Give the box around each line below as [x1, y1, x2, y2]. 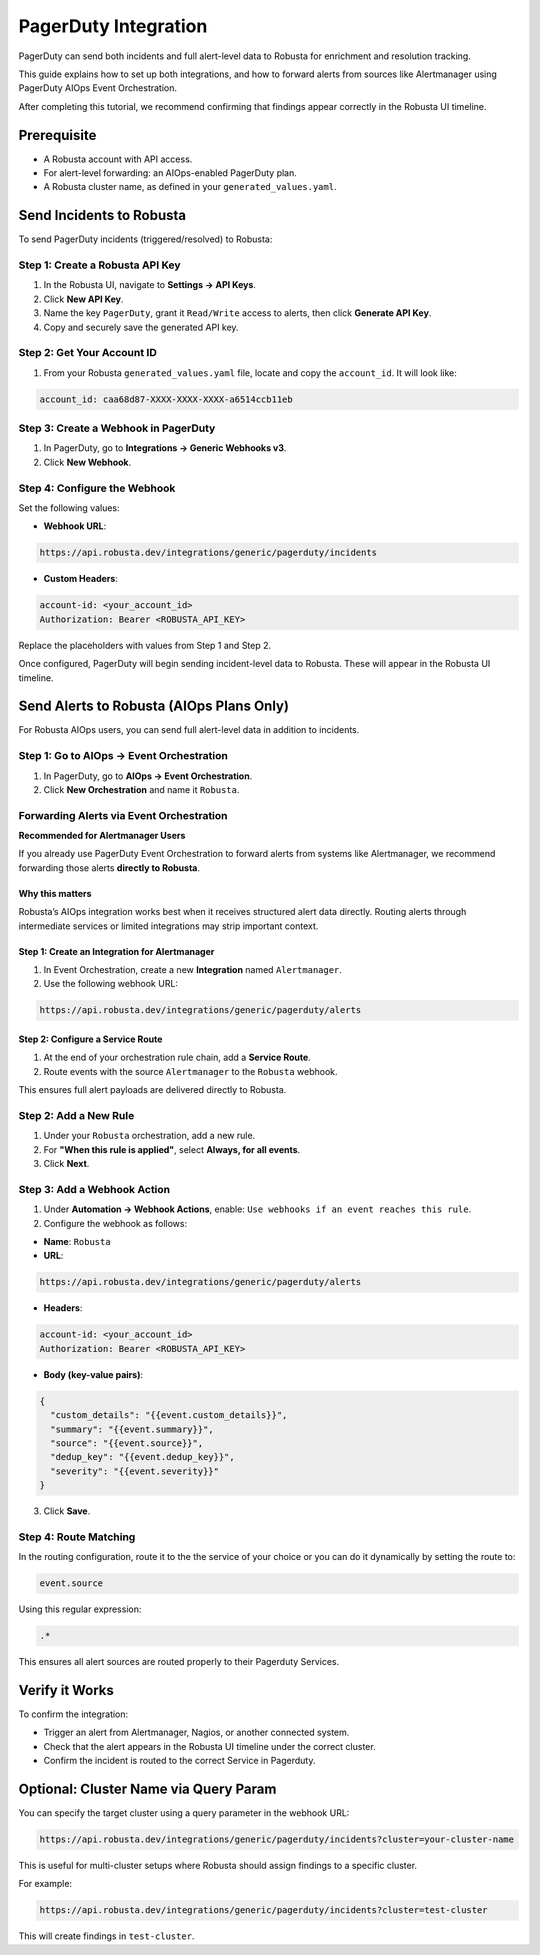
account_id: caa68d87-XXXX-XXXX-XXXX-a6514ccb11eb [39, 393, 294, 405]
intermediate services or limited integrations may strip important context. [18, 920, 319, 932]
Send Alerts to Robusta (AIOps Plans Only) [18, 698, 290, 715]
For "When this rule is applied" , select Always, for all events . [43, 1143, 301, 1155]
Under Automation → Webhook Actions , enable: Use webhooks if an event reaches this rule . [43, 1203, 472, 1215]
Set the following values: [18, 502, 120, 514]
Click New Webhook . [43, 456, 132, 468]
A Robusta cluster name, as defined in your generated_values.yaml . [43, 181, 337, 193]
